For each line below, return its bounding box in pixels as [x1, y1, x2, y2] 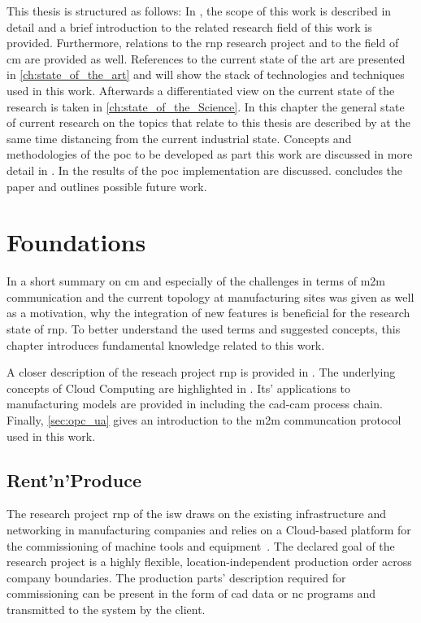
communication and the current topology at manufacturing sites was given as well [7, 288, 414, 305]
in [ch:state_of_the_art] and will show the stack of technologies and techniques [7, 66, 405, 83]
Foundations [7, 225, 146, 259]
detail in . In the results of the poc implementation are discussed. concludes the [7, 161, 403, 178]
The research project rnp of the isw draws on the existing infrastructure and [7, 505, 387, 522]
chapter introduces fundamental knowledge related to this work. [7, 336, 325, 353]
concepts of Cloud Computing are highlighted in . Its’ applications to [7, 379, 351, 396]
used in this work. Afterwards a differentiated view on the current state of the [7, 81, 395, 98]
